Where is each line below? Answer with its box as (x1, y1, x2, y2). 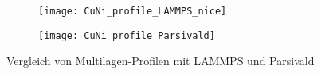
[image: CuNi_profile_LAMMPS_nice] (38, 6, 227, 17)
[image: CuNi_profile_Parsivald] (38, 29, 215, 41)
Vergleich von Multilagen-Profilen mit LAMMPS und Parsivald (6, 53, 315, 69)
